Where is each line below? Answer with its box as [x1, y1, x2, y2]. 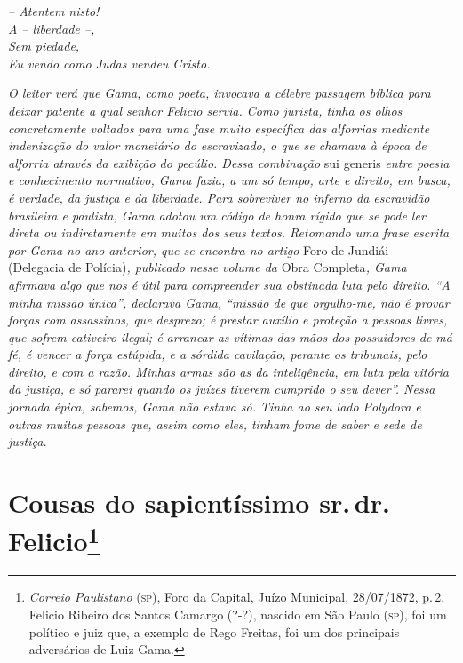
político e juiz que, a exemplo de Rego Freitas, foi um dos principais [28, 622, 400, 641]
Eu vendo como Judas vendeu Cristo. [8, 53, 211, 72]
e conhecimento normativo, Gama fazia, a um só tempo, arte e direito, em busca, [8, 171, 451, 189]
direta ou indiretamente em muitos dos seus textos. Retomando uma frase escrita [8, 223, 450, 242]
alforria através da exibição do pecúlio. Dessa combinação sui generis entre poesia [8, 153, 450, 172]
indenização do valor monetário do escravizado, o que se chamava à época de [8, 136, 427, 155]
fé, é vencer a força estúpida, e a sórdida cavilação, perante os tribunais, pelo [8, 345, 427, 363]
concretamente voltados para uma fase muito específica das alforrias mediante [8, 118, 430, 137]
